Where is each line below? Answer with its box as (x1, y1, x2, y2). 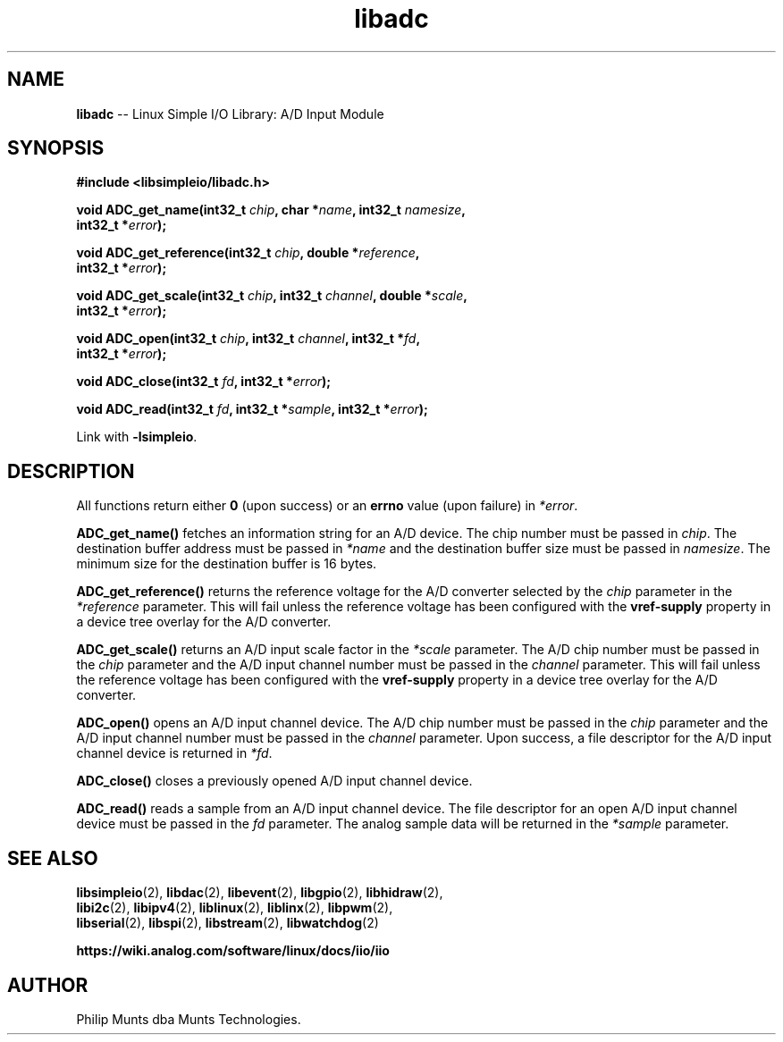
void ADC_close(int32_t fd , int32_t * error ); (76, 374, 332, 390)
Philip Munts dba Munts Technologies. (76, 1011, 301, 1027)
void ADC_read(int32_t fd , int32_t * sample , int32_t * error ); (76, 401, 428, 417)
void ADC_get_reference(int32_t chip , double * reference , (76, 245, 420, 261)
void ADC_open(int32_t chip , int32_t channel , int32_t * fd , (76, 331, 421, 347)
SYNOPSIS (7, 137, 105, 160)
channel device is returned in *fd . (76, 745, 273, 761)
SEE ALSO (7, 846, 98, 870)
